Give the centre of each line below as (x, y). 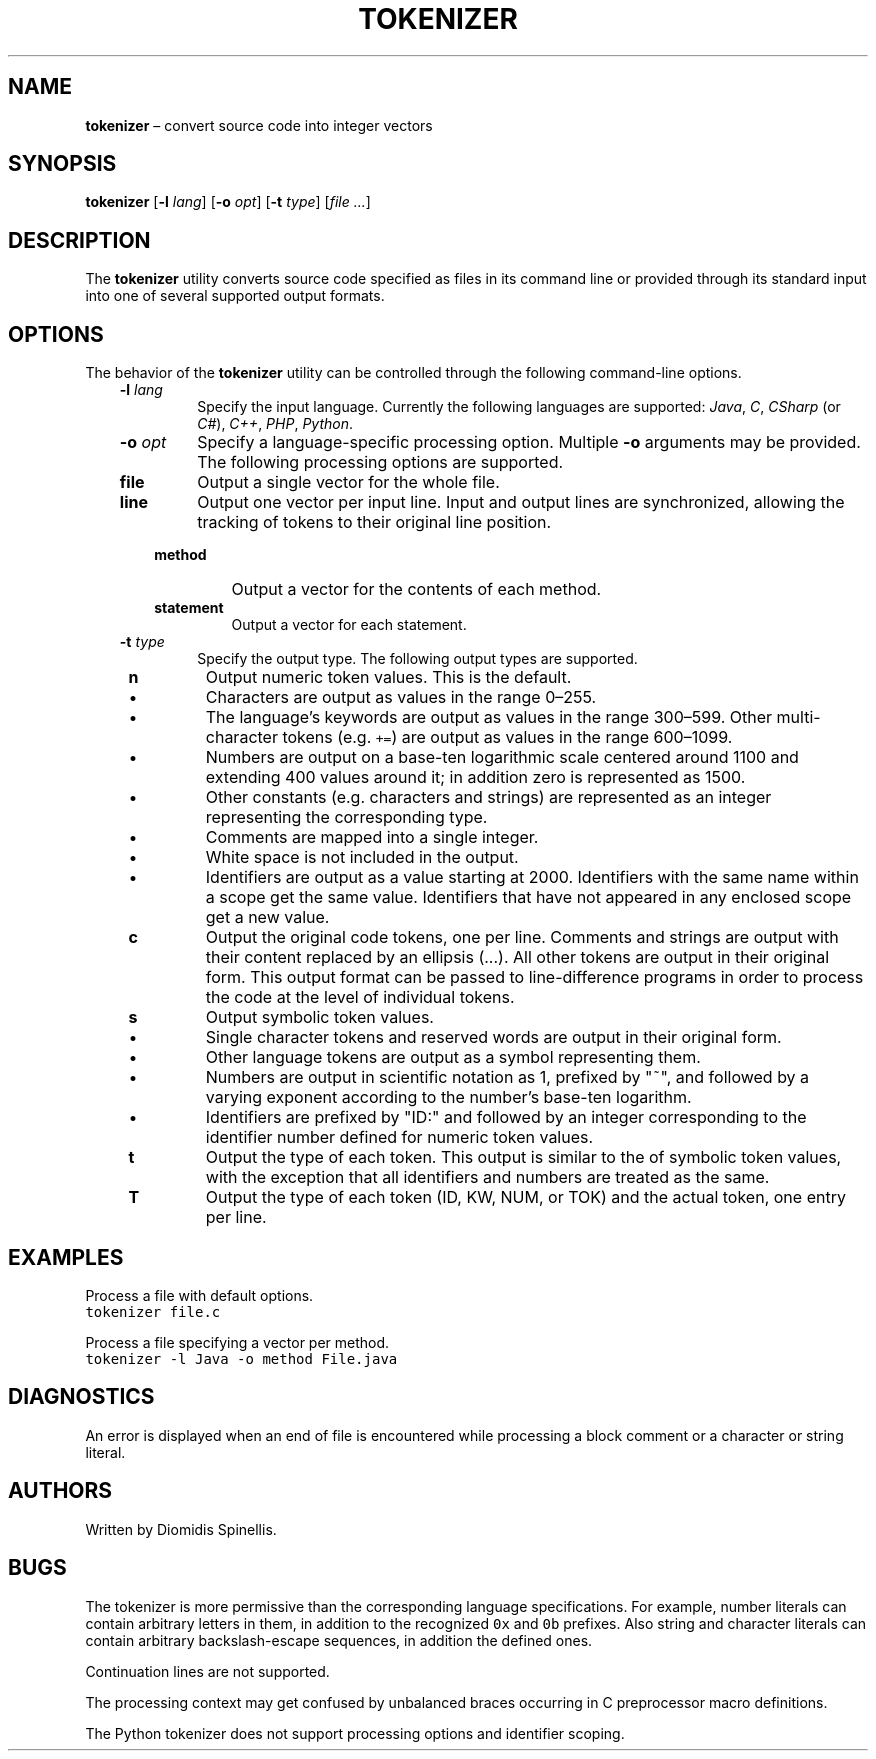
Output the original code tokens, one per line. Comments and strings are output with (522, 937)
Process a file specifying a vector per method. (237, 1342)
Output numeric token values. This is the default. (388, 677)
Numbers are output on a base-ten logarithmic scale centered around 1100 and (502, 757)
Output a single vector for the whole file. (348, 482)
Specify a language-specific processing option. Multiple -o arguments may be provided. (529, 442)
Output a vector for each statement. (349, 625)
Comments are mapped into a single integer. (372, 837)
